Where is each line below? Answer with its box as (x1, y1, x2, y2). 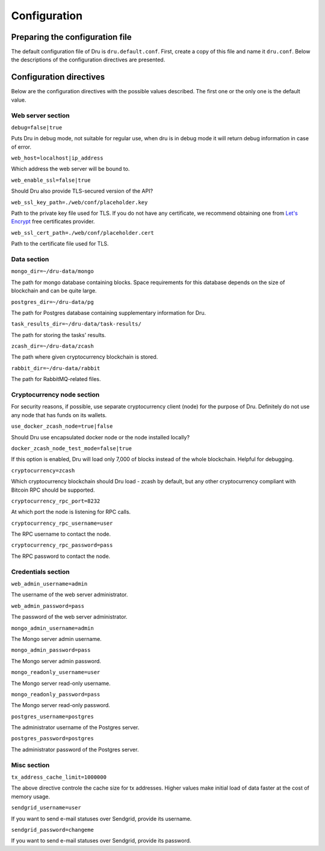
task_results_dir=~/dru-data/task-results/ (11, 321, 141, 327)
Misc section (11, 761, 50, 769)
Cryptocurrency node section (11, 391, 100, 398)
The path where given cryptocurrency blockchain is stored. (11, 353, 158, 361)
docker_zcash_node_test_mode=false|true (11, 445, 132, 451)
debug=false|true (11, 124, 63, 131)
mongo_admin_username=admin (11, 625, 94, 631)
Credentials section (11, 568, 70, 576)
